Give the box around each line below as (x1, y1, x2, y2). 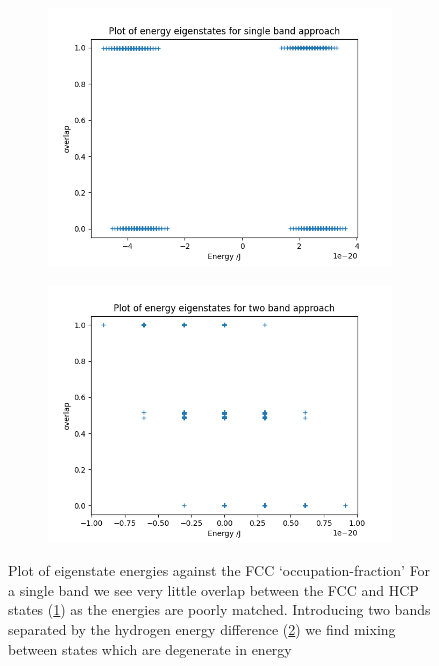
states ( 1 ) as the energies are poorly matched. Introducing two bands (8, 599, 431, 620)
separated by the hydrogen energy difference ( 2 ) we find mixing (8, 618, 396, 639)
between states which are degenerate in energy (8, 638, 292, 659)
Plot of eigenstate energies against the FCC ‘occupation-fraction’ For (8, 560, 431, 581)
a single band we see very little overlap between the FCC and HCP (8, 579, 419, 600)
